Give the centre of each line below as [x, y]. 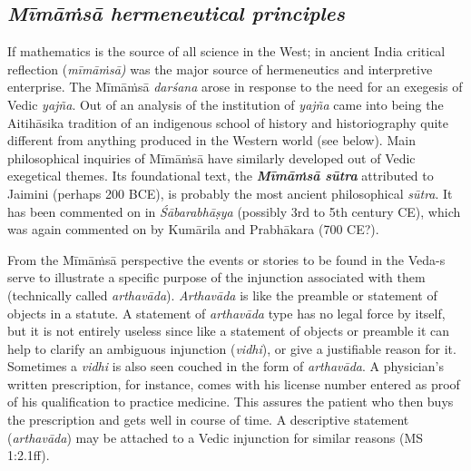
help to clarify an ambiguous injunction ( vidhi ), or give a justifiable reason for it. [232, 348]
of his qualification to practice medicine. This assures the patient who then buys [231, 402]
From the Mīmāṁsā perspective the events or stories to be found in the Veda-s [226, 259]
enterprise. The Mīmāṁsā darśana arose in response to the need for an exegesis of [235, 87]
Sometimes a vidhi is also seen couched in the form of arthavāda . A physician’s [226, 366]
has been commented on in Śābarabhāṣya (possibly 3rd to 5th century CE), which [234, 211]
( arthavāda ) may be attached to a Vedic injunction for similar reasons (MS [216, 437]
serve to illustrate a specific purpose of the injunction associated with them [216, 277]
